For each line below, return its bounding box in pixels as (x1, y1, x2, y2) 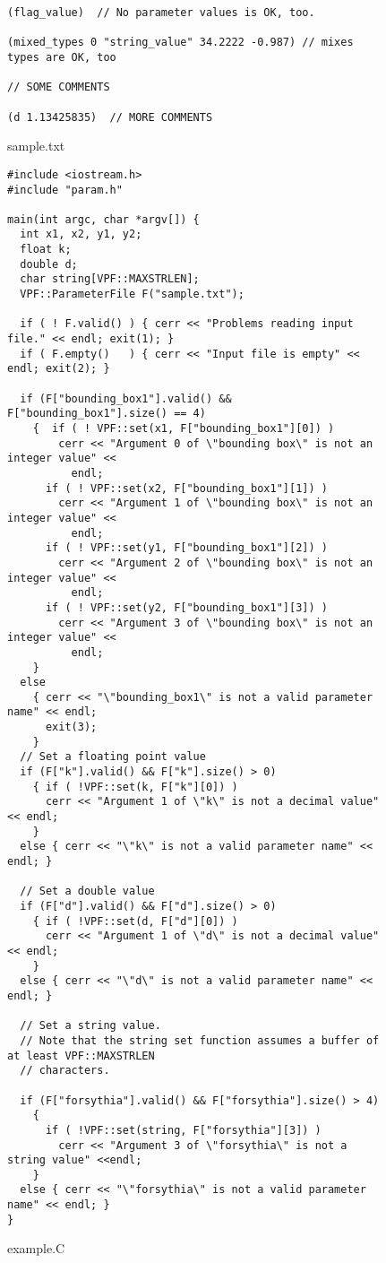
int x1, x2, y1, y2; (20, 228, 142, 241)
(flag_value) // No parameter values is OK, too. (7, 6, 315, 19)
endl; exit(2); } (7, 362, 110, 376)
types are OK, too (7, 50, 116, 64)
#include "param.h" (7, 183, 123, 196)
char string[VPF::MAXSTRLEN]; (20, 272, 200, 286)
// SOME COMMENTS (7, 81, 110, 94)
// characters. (20, 1064, 110, 1077)
